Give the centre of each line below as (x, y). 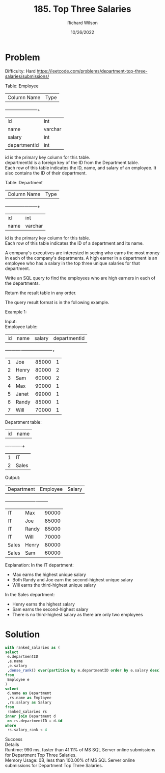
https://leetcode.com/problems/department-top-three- (92, 71)
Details (12, 744)
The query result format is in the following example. (57, 302)
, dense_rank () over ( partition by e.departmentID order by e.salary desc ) (84, 671)
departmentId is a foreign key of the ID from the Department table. (72, 162)
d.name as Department (29, 693)
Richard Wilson (82, 23)
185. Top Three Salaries (82, 9)
